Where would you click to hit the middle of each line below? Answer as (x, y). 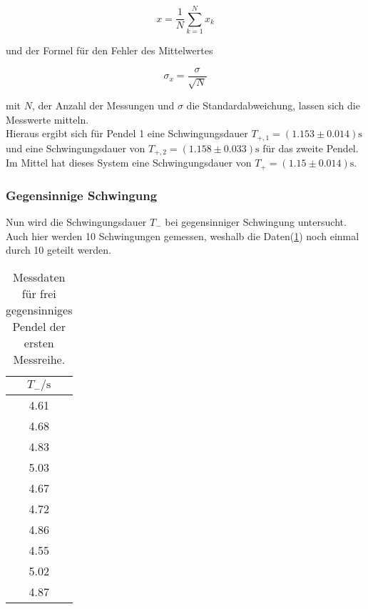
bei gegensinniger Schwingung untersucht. (256, 221)
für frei (39, 293)
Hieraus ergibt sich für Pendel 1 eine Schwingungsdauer (127, 133)
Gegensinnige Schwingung (82, 195)
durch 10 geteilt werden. (58, 250)
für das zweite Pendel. (311, 148)
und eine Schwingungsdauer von (76, 148)
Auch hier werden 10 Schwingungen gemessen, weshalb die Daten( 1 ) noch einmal (183, 236)
